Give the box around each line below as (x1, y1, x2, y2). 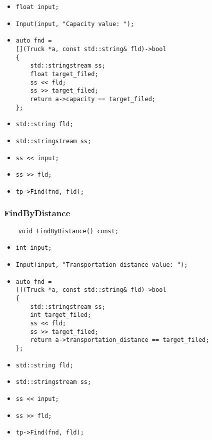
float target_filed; (30, 70, 98, 78)
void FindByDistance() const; (18, 227, 119, 235)
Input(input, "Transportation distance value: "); (15, 261, 188, 269)
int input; (15, 244, 52, 252)
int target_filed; (30, 311, 91, 319)
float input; (15, 4, 59, 11)
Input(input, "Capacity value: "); (15, 20, 134, 28)
